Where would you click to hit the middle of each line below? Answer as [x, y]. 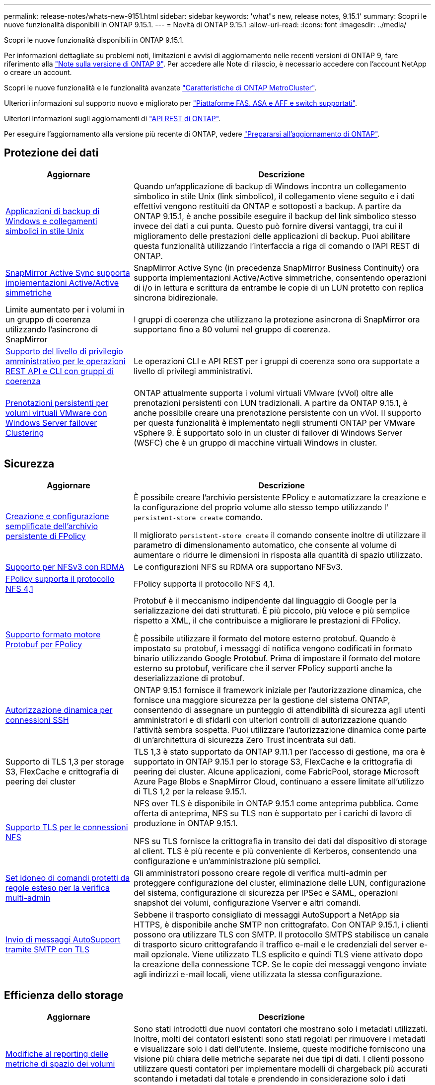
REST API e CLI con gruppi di [60, 371]
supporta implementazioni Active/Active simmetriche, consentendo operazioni [280, 277]
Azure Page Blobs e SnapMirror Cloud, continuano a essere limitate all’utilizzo [279, 781]
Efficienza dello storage [64, 996]
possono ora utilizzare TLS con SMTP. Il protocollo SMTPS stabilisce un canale [281, 934]
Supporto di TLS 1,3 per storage [65, 761]
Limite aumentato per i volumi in [65, 309]
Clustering [25, 432]
